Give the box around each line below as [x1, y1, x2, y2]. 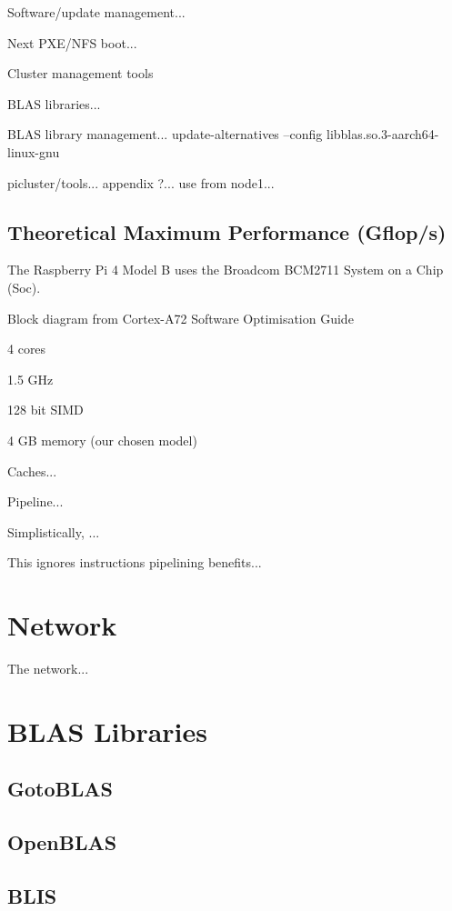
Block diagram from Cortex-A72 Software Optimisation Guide [7, 308, 354, 327]
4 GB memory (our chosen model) [7, 430, 197, 449]
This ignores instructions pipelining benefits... [7, 553, 262, 572]
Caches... [7, 461, 57, 480]
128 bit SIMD [7, 400, 84, 419]
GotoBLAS [7, 775, 113, 803]
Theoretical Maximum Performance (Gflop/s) [7, 217, 447, 245]
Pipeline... [7, 492, 64, 511]
